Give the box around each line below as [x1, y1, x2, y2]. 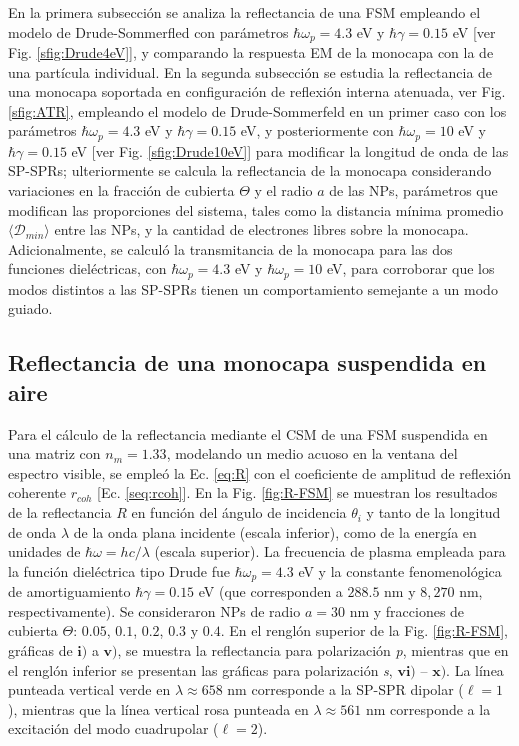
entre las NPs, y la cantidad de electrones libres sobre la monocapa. [54, 219, 469, 240]
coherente [8, 482, 66, 503]
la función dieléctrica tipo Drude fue [8, 560, 230, 581]
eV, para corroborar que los [326, 258, 495, 279]
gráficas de [8, 640, 73, 661]
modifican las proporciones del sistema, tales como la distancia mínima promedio [8, 199, 504, 220]
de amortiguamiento [8, 581, 131, 602]
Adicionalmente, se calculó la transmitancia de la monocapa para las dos [8, 238, 453, 259]
